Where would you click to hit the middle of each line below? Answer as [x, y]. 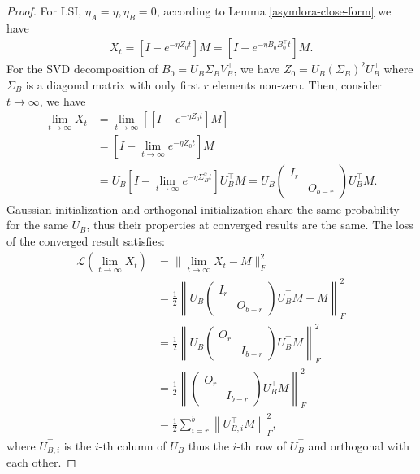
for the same [37, 225]
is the [78, 445]
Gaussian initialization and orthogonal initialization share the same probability [203, 209]
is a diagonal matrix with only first [113, 85]
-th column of [132, 445]
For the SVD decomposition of [82, 69]
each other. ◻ [41, 462]
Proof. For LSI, [44, 11]
